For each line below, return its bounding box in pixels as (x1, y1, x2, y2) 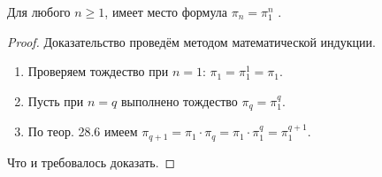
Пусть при (27, 91, 84, 110)
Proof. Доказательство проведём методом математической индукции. (7, 32, 376, 50)
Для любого (7, 3, 71, 20)
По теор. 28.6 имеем (27, 122, 138, 141)
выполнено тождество (120, 91, 238, 110)
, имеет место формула (104, 3, 227, 20)
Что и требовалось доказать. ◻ (7, 152, 176, 171)
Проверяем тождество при (27, 62, 169, 81)
